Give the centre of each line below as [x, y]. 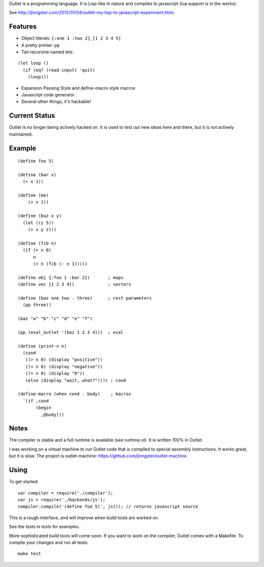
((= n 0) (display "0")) [55, 374]
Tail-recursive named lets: [47, 52]
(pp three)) [37, 305]
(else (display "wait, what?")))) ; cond [76, 380]
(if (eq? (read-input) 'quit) [59, 70]
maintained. [21, 134]
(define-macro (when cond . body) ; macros [75, 394]
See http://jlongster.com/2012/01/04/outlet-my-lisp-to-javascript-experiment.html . [92, 13]
